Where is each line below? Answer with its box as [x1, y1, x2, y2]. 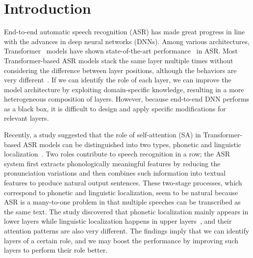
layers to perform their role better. [4, 245, 108, 255]
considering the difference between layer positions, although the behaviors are [4, 65, 237, 75]
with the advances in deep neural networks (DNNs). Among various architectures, [4, 36, 250, 46]
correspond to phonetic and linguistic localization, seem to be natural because [4, 187, 238, 197]
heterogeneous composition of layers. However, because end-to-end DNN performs [4, 94, 250, 104]
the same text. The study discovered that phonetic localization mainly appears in [4, 206, 249, 216]
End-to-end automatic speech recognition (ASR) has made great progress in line [4, 26, 245, 37]
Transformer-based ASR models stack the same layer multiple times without [4, 55, 233, 65]
